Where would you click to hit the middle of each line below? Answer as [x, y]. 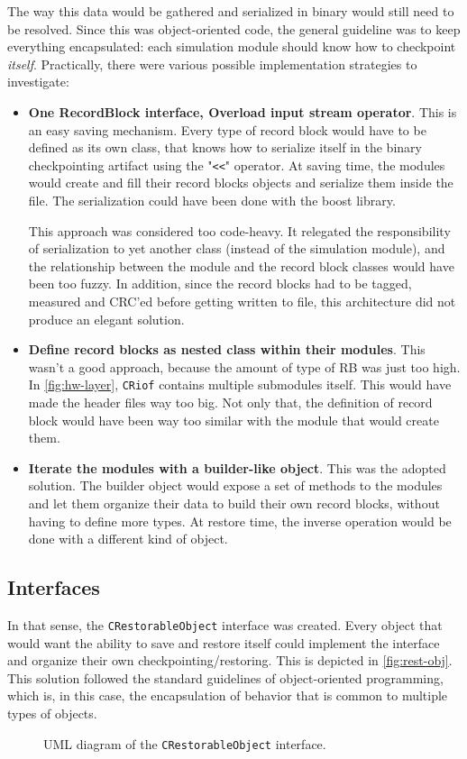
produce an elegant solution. [106, 319]
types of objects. [52, 713]
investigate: [38, 82]
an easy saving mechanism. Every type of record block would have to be [227, 129]
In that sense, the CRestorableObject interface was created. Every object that [225, 624]
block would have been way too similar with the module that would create [233, 420]
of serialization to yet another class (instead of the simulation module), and [237, 248]
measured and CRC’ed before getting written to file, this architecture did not [242, 301]
